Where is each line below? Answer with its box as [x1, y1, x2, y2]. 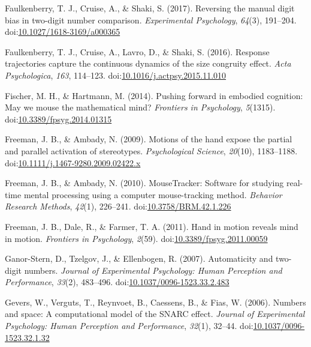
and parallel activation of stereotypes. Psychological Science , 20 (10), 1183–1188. [5, 144, 298, 157]
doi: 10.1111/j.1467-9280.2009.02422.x [5, 156, 141, 169]
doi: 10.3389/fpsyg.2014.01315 [5, 112, 112, 125]
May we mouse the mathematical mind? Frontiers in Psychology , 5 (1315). [5, 101, 276, 113]
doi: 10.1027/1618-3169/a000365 [5, 25, 120, 38]
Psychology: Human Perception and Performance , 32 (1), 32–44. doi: [5, 319, 253, 332]
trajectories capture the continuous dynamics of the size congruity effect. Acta [5, 57, 291, 70]
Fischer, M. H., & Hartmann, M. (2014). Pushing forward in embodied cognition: [5, 89, 303, 101]
